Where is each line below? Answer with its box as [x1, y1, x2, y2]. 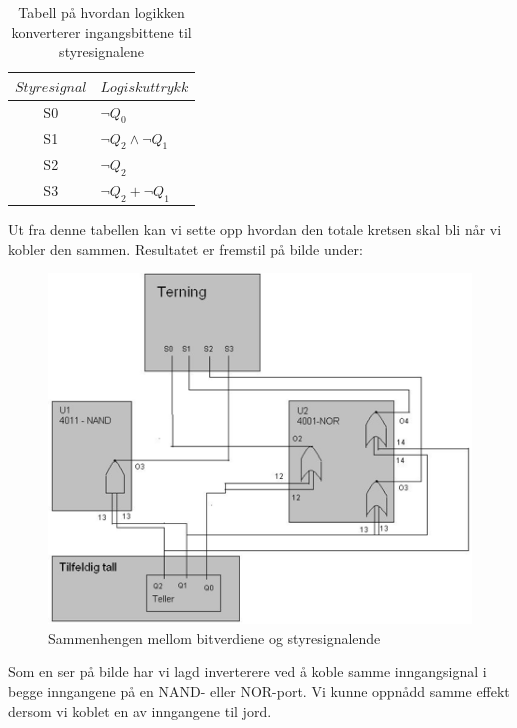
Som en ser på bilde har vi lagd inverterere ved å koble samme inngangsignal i [8, 661, 487, 682]
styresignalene [59, 41, 145, 62]
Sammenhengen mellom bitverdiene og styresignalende [48, 627, 381, 648]
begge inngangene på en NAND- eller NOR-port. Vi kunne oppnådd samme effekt [8, 681, 510, 702]
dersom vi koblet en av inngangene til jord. [8, 700, 272, 721]
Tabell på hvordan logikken [18, 2, 185, 22]
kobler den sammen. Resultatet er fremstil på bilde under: [8, 238, 363, 259]
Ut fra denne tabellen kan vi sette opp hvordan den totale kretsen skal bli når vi [8, 219, 502, 240]
